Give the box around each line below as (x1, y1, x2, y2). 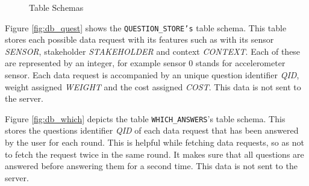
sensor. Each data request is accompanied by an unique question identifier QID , (5, 69, 299, 81)
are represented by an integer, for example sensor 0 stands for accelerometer (5, 57, 286, 69)
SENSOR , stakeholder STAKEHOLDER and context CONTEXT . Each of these (5, 45, 301, 57)
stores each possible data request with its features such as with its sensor (5, 33, 274, 46)
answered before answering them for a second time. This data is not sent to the (5, 160, 298, 172)
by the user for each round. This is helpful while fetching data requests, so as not (5, 136, 304, 149)
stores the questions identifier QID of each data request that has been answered (5, 124, 299, 137)
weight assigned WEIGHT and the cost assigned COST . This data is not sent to (5, 80, 301, 93)
